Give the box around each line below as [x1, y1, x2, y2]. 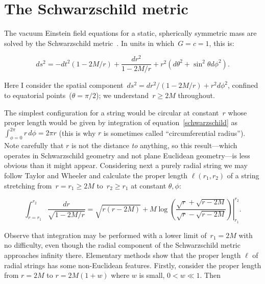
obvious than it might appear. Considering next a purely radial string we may [4, 160, 248, 171]
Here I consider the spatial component [4, 80, 124, 90]
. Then [200, 270, 221, 280]
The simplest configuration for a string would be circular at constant [4, 107, 219, 117]
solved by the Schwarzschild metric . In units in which [4, 37, 175, 48]
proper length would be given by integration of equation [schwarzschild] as [4, 117, 237, 128]
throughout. [178, 90, 215, 101]
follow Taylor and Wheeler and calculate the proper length [4, 170, 188, 180]
